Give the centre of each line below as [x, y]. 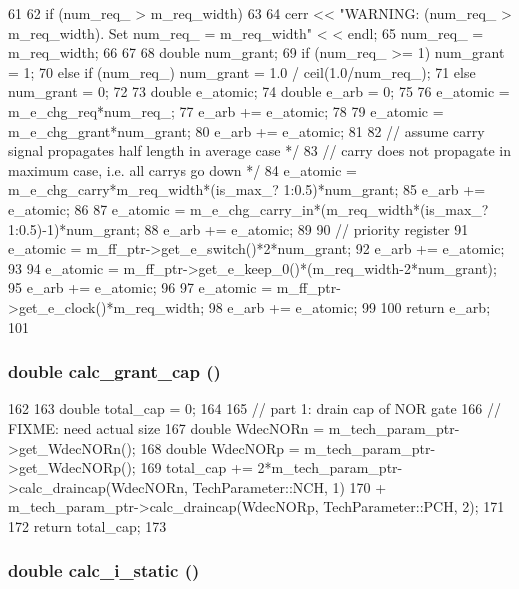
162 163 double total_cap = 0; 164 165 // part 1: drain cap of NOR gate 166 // [254, 408]
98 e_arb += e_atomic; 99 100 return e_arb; [349, 306]
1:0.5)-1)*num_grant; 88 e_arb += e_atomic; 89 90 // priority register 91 [238, 228]
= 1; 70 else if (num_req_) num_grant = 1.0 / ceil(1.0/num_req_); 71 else [242, 71]
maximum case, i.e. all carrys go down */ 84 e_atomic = [183, 169]
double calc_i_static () [104, 570]
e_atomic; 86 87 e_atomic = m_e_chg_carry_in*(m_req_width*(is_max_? [248, 208]
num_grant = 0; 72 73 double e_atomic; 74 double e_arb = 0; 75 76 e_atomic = [259, 91]
